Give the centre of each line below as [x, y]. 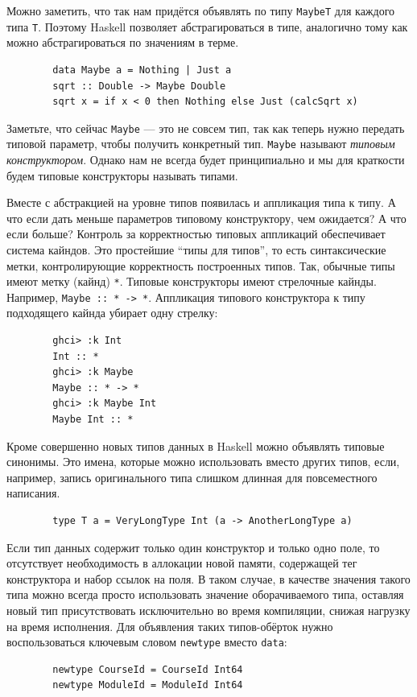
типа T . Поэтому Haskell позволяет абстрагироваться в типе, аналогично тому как [207, 26]
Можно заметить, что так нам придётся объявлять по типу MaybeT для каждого [201, 10]
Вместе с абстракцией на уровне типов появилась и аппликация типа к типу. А [201, 202]
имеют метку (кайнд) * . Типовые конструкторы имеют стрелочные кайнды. [192, 281]
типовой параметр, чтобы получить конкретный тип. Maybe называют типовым [201, 144]
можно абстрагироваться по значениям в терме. [123, 42]
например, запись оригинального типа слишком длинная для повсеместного [192, 477]
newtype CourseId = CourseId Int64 [148, 669]
